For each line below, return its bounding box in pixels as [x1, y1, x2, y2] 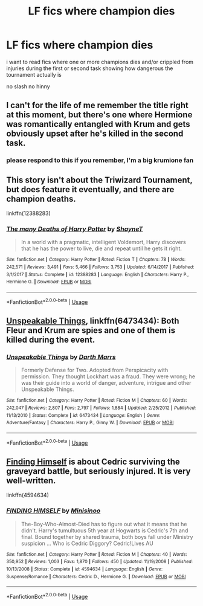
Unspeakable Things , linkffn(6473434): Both [6, 316, 179, 326]
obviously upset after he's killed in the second [6, 129, 184, 139]
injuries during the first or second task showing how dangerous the [6, 65, 173, 72]
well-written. [6, 475, 56, 486]
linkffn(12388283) [6, 210, 51, 217]
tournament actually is [6, 71, 62, 78]
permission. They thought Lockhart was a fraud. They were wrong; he [21, 373, 195, 380]
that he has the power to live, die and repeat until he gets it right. [21, 245, 182, 252]
